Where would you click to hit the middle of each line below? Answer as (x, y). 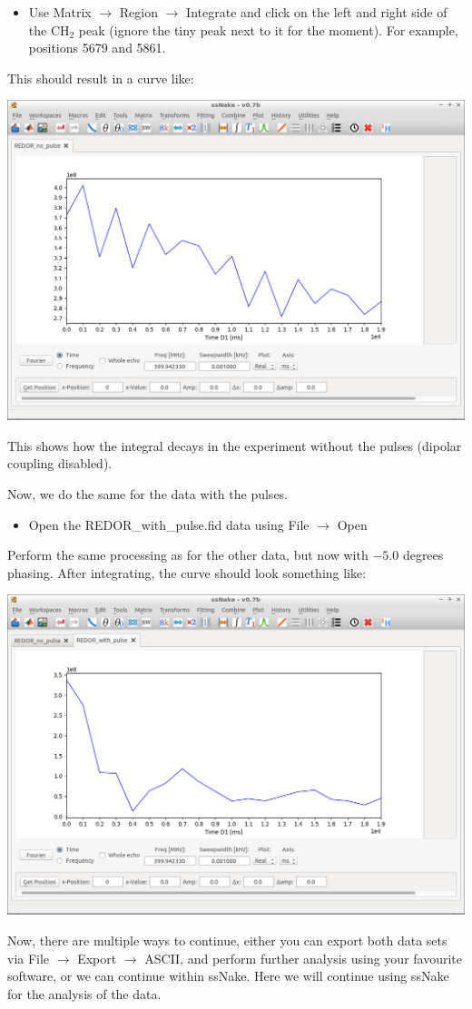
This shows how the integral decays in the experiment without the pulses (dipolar (235, 445)
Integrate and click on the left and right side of (317, 12)
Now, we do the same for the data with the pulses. (148, 494)
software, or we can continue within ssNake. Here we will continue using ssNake (228, 976)
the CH (49, 29)
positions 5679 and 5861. (97, 48)
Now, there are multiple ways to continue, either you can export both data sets (227, 940)
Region (139, 12)
